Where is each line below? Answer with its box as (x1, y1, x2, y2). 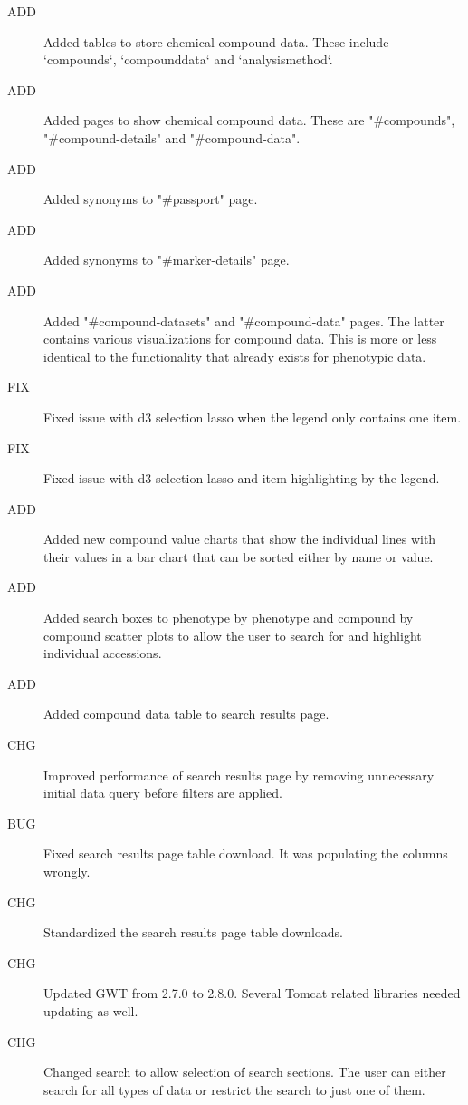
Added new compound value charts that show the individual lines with (43, 529, 436, 548)
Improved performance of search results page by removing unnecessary (43, 765, 435, 784)
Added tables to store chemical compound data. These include (43, 32, 389, 51)
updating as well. (43, 1001, 138, 1020)
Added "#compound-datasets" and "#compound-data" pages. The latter (43, 311, 444, 330)
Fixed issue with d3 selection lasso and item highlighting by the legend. (43, 469, 440, 488)
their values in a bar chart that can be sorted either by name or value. (43, 547, 434, 566)
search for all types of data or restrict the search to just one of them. (43, 1080, 425, 1099)
